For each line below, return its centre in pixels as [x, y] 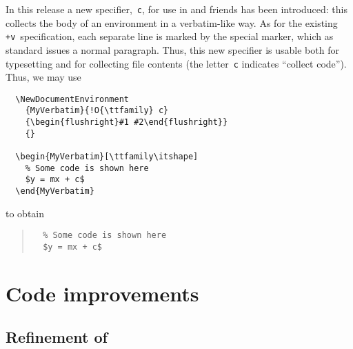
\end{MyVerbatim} [55, 191]
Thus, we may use [43, 77]
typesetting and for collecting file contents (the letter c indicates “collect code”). [176, 63]
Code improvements [102, 293]
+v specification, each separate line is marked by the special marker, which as [170, 36]
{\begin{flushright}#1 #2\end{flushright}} [127, 122]
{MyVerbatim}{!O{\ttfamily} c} [97, 111]
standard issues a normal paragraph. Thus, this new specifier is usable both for [172, 49]
